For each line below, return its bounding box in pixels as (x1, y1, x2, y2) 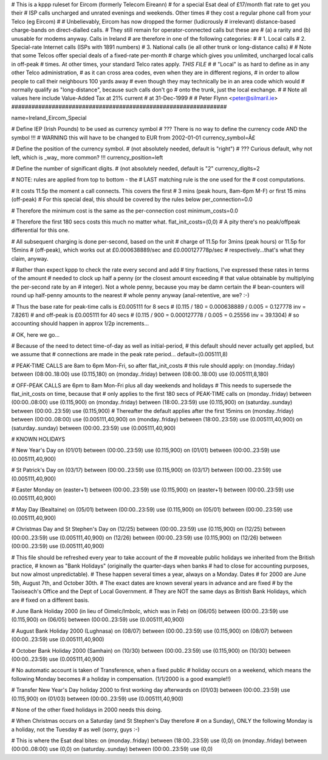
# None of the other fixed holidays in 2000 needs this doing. (11, 706, 162, 713)
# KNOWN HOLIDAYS (11, 435, 66, 443)
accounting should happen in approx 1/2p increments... (11, 320, 149, 327)
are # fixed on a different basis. (11, 596, 90, 603)
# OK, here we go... (11, 331, 60, 338)
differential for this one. (11, 227, 70, 234)
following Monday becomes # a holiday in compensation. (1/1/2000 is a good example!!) (11, 675, 231, 682)
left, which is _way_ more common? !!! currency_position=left (11, 153, 163, 161)
